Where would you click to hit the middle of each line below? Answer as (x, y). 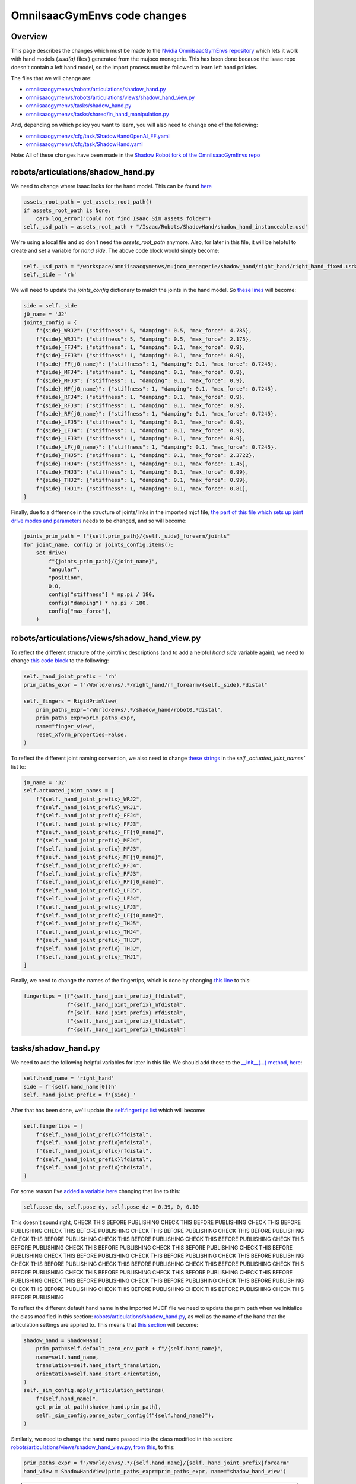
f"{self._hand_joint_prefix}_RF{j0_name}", (100, 882)
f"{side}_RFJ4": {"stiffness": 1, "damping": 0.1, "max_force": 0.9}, (141, 397)
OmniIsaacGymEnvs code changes (99, 15)
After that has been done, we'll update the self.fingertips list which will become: (108, 1111)
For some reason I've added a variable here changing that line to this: (96, 1191)
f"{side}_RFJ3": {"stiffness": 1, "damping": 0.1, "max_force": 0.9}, (141, 405)
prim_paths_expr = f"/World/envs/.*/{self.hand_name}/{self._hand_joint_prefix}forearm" (157, 1463)
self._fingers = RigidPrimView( (71, 701)
